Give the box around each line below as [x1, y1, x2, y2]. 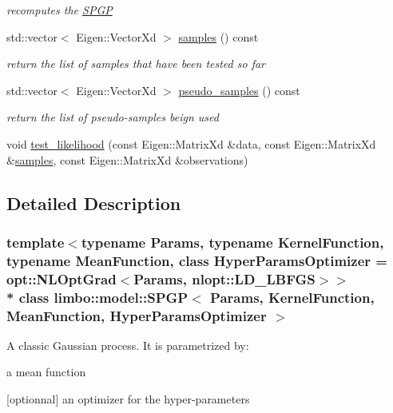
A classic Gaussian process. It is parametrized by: [6, 336, 249, 353]
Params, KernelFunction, [210, 287, 375, 307]
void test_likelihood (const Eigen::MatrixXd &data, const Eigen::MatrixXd [6, 135, 376, 152]
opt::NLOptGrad [6, 268, 117, 288]
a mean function [6, 363, 86, 380]
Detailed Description [6, 190, 181, 215]
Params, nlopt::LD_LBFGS [133, 268, 316, 288]
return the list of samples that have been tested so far [6, 55, 266, 72]
